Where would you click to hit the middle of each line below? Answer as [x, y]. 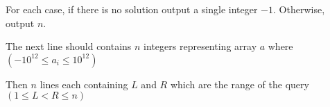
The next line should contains [69, 46]
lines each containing [84, 84]
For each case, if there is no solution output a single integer [132, 9]
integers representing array [200, 46]
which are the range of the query [240, 84]
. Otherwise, [299, 9]
